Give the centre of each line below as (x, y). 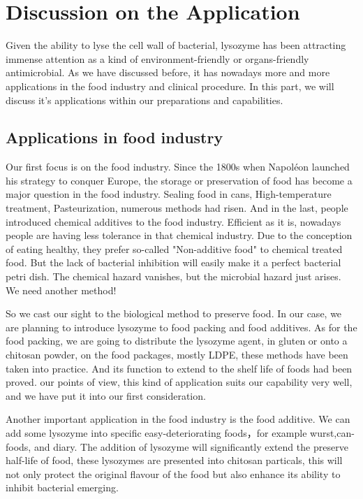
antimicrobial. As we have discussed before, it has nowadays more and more (168, 72)
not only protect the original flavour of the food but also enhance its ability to (173, 473)
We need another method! (61, 290)
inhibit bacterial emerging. (62, 487)
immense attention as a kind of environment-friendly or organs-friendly (157, 58)
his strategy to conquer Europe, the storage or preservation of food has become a (179, 180)
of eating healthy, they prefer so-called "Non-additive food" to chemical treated (174, 248)
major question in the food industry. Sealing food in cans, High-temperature (169, 194)
